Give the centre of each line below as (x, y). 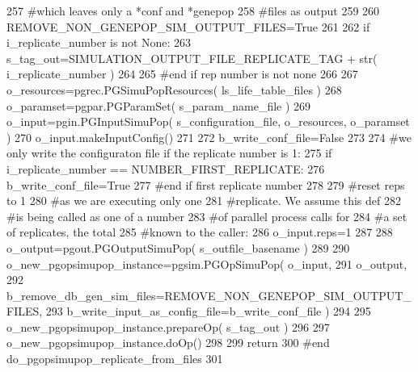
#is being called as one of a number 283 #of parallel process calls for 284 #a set (207, 216)
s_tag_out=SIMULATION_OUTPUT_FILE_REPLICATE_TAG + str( (192, 58)
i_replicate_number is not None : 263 (99, 42)
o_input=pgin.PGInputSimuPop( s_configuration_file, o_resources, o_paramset (208, 121)
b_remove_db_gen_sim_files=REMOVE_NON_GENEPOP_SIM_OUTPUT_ (209, 295)
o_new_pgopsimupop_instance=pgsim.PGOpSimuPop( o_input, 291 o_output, (207, 263)
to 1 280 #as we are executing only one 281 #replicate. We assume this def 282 (204, 201)
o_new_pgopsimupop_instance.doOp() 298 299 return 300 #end (168, 343)
